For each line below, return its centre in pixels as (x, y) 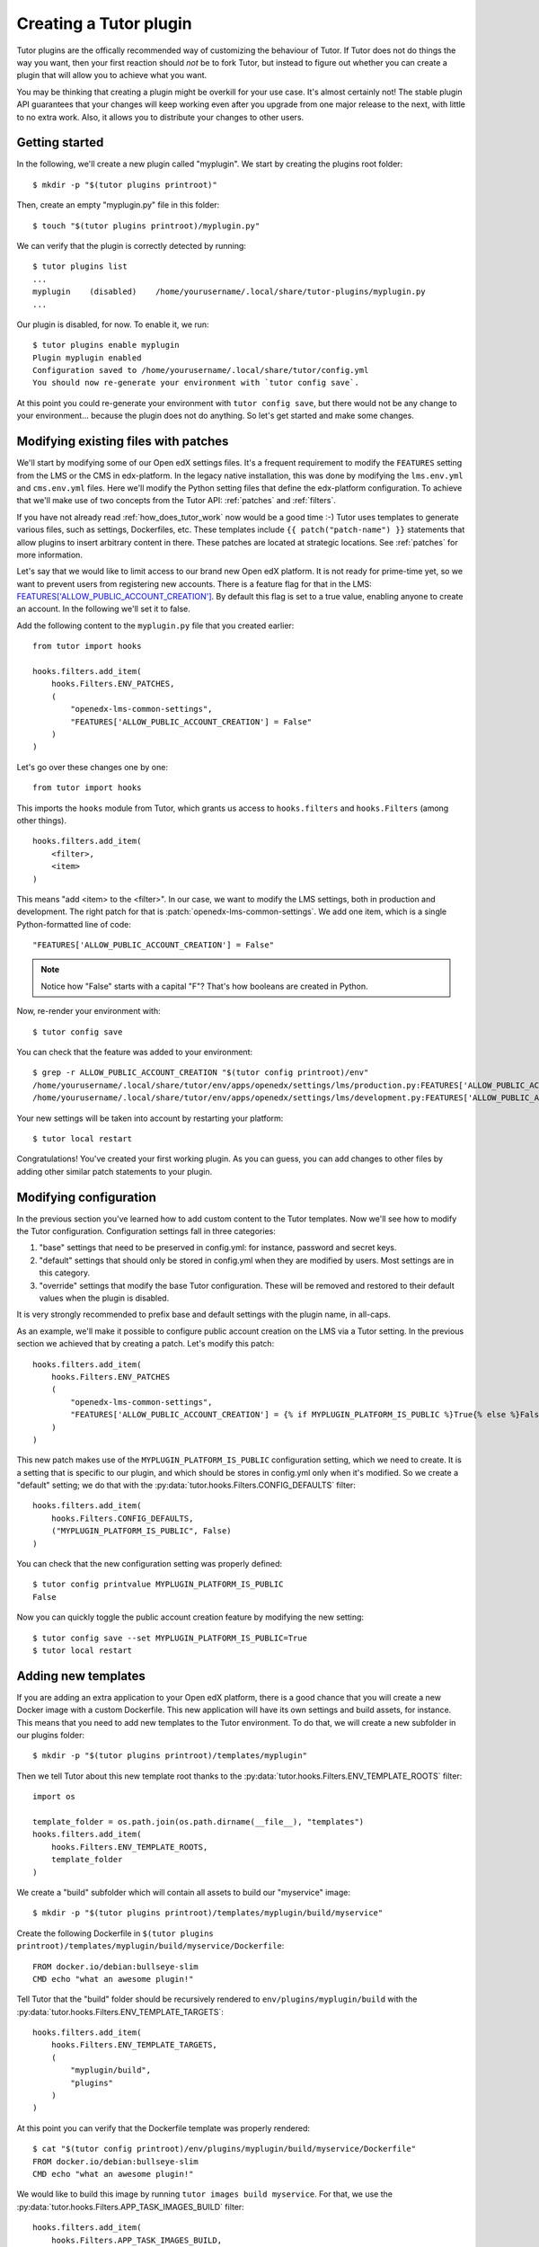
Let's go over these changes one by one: (92, 767)
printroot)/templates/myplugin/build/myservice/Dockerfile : (150, 1946)
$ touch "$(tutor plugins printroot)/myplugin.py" (146, 226)
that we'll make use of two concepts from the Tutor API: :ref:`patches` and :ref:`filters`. (176, 501)
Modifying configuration (87, 1197)
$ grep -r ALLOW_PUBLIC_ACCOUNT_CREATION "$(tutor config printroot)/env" (201, 1073)
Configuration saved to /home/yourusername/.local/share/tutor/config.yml (201, 370)
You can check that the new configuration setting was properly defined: (150, 1564)
